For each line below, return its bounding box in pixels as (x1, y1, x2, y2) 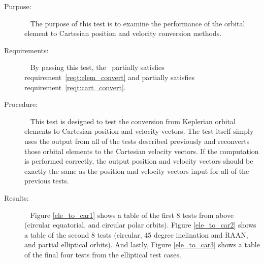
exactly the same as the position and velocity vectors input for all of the (24, 165, 249, 176)
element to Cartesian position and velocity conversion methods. (24, 28, 222, 39)
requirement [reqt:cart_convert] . (24, 82, 126, 92)
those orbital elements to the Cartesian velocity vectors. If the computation (24, 145, 259, 156)
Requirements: (4, 45, 49, 55)
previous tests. (24, 175, 69, 186)
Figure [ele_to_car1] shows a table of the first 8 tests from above (30, 209, 234, 220)
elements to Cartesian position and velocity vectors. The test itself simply (24, 126, 254, 136)
